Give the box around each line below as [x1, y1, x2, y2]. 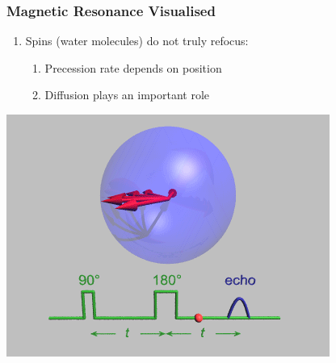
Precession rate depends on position [44, 59, 222, 76]
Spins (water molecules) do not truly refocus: [25, 32, 249, 49]
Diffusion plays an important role [44, 86, 210, 103]
